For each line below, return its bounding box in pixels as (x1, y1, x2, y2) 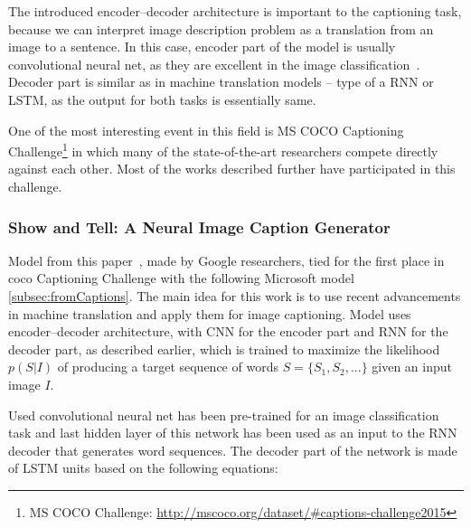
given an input (372, 357, 452, 376)
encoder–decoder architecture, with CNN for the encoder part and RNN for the (8, 322, 448, 341)
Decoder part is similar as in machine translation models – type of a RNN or (8, 72, 434, 91)
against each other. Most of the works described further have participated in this (8, 159, 456, 178)
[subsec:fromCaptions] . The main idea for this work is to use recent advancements (8, 287, 461, 305)
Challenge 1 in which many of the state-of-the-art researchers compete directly (8, 139, 438, 160)
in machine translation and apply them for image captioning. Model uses (8, 304, 411, 323)
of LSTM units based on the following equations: (8, 458, 278, 477)
